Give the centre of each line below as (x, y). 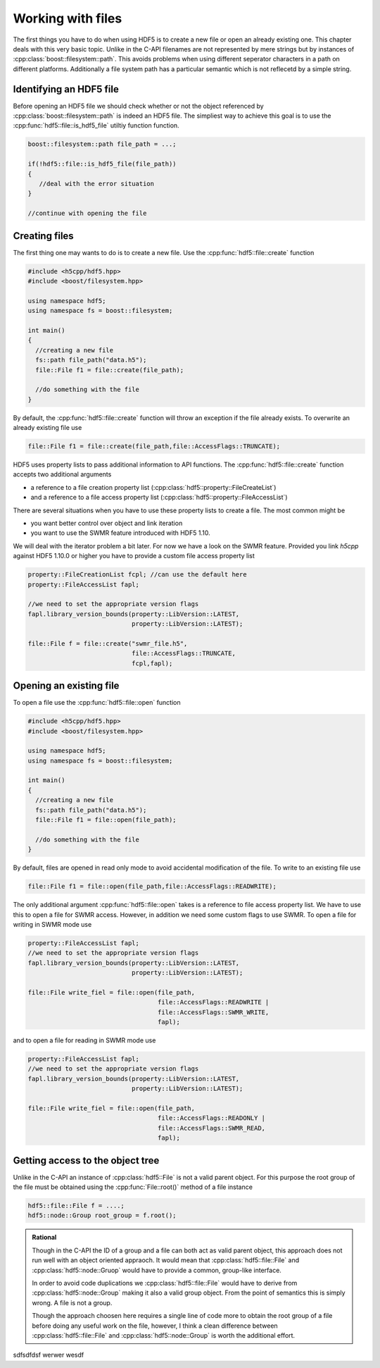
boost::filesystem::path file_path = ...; (102, 144)
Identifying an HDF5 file (66, 89)
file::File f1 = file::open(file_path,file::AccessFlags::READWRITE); (152, 887)
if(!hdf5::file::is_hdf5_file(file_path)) (102, 164)
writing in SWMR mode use (52, 924)
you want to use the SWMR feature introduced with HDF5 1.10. (120, 533)
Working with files (68, 18)
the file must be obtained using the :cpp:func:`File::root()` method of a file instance (133, 1187)
